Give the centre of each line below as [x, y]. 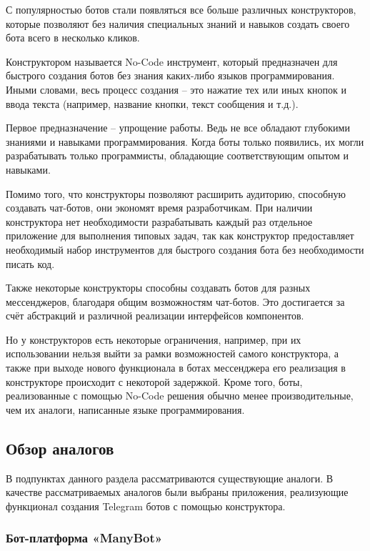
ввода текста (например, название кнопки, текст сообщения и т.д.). [152, 103]
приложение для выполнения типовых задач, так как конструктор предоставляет [180, 235]
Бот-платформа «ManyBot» [84, 538]
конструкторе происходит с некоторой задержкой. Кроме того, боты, [154, 381]
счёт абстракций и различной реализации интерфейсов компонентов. [155, 316]
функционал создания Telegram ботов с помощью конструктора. [146, 506]
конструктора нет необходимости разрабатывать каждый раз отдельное [159, 221]
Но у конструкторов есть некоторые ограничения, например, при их [154, 339]
